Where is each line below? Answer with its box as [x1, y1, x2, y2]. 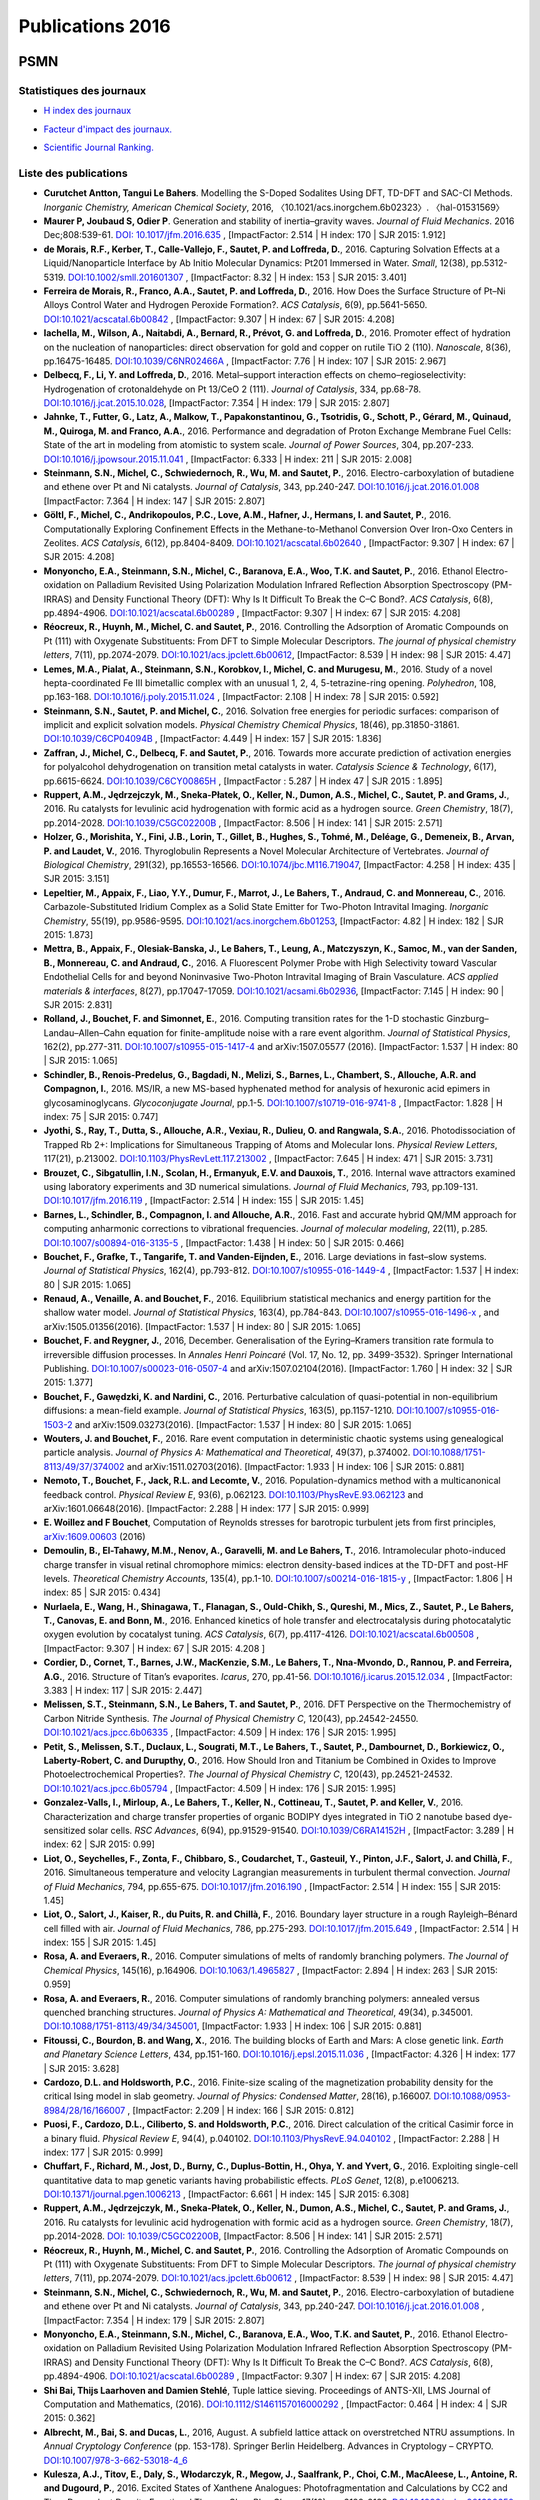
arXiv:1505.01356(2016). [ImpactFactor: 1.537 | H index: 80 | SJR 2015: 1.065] [43, 1320, 362, 1332]
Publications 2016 [18, 15, 171, 37]
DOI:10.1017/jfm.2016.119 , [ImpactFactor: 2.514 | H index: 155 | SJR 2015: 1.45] [43, 1195, 365, 1207]
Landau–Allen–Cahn [43, 1026, 126, 1039]
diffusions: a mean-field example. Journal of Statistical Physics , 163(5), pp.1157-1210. [43, 1405, 395, 1417]
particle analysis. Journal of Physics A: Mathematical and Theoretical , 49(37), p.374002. [43, 1446, 411, 1459]
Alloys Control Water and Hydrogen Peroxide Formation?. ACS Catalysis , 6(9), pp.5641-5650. [43, 299, 428, 311]
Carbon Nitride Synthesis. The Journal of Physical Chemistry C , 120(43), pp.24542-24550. [43, 1712, 419, 1724]
